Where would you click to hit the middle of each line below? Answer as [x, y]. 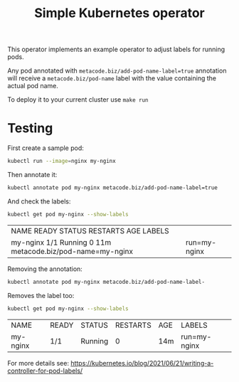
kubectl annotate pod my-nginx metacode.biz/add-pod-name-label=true [113, 188]
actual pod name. [33, 86]
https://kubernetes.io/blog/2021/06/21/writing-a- [142, 363]
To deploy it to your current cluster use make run [78, 100]
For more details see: [38, 363]
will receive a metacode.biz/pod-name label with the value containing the [112, 78]
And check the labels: [39, 201]
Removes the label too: [41, 295]
